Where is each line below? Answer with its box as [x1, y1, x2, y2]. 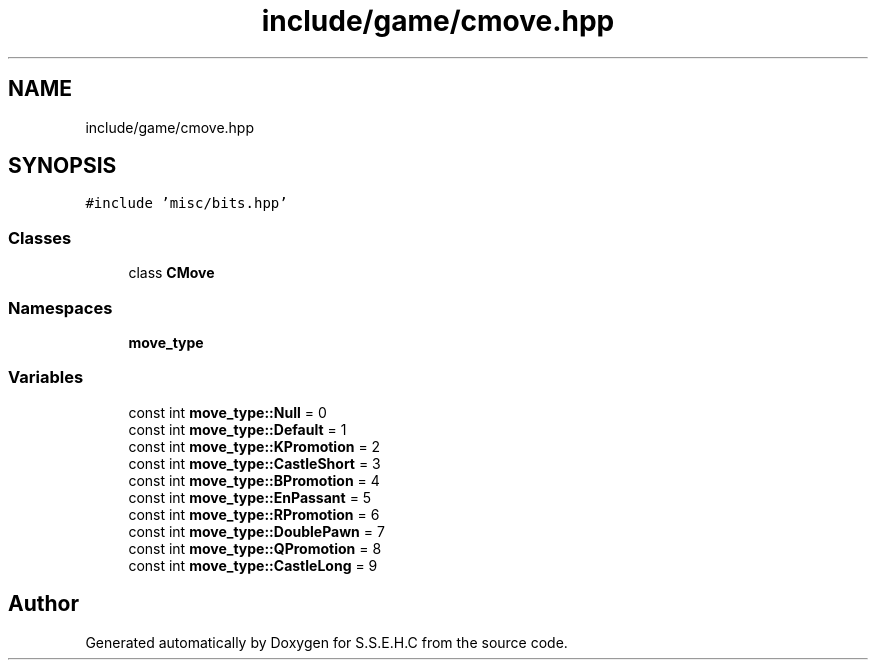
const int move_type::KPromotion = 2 [128, 437, 381, 455]
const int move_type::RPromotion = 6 [128, 505, 380, 523]
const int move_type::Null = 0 [128, 403, 327, 421]
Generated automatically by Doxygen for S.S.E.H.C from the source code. [85, 633, 568, 651]
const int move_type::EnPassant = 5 [128, 488, 372, 506]
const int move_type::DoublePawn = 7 [128, 522, 385, 540]
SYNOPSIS [8, 153, 117, 179]
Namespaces [8, 297, 113, 318]
